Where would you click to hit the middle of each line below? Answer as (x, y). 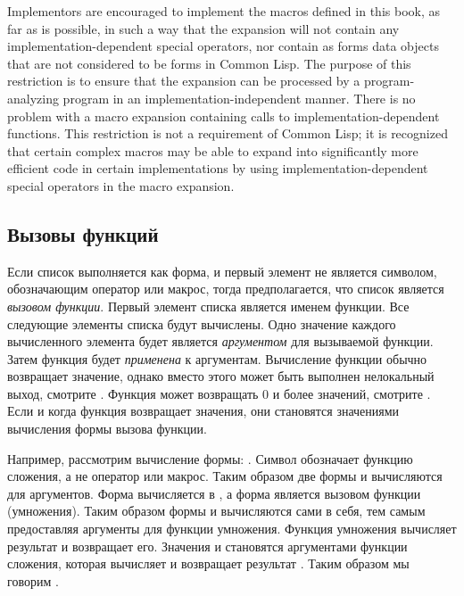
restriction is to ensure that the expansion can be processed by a (184, 81)
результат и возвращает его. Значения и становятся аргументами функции (207, 546)
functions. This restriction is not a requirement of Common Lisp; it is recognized (228, 133)
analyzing (33, 98)
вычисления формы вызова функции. (107, 429)
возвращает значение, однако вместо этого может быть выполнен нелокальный (221, 376)
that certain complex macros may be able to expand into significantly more (213, 150)
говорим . (33, 580)
